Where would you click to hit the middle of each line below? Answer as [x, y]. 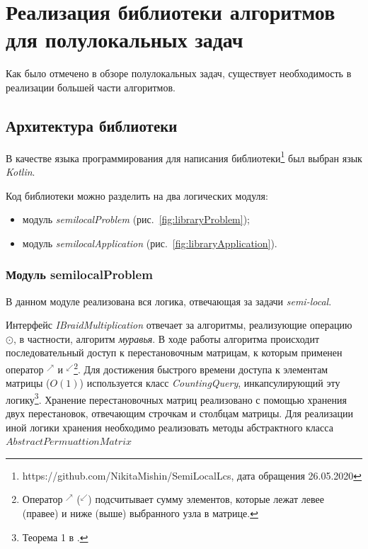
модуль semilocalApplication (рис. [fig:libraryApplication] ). [150, 243]
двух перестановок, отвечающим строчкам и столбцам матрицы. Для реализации [179, 413]
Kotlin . [21, 171]
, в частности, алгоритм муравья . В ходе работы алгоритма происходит [166, 338]
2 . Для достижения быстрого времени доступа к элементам [201, 368]
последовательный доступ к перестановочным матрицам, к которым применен [174, 352]
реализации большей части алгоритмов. [91, 87]
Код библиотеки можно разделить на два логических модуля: [137, 195]
